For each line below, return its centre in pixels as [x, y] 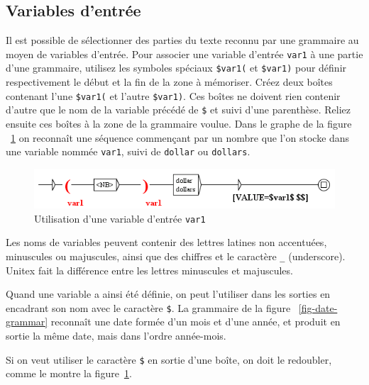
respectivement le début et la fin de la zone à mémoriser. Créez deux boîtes [169, 82]
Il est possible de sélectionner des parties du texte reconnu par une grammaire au [182, 40]
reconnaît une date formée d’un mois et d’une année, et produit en [195, 322]
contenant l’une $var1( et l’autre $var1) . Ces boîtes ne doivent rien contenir [173, 95]
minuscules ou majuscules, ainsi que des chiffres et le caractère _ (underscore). [176, 256]
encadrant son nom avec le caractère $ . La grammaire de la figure [148, 307]
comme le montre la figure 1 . [69, 373]
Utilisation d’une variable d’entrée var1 [120, 218]
